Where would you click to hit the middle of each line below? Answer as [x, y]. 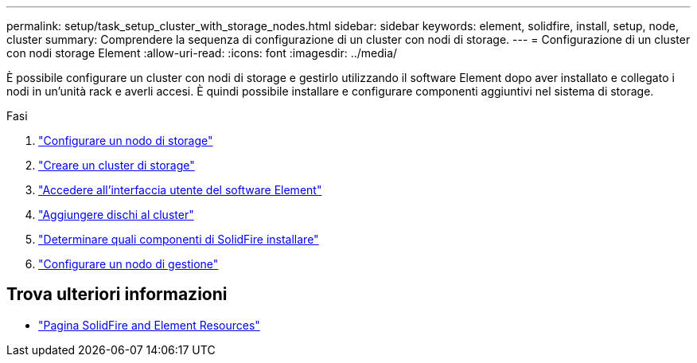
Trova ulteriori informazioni [117, 295]
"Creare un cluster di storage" [117, 165]
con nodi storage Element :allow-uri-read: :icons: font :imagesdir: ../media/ [202, 53]
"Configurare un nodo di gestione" [128, 264]
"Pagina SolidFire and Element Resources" [149, 325]
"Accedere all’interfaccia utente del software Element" [180, 190]
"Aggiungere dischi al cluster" [116, 215]
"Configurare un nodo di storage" [126, 141]
